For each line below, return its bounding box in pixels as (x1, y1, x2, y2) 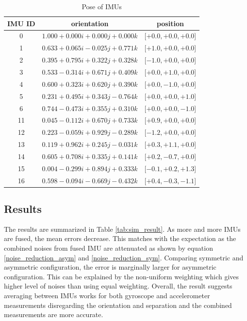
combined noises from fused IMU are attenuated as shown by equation (4, 243, 213, 253)
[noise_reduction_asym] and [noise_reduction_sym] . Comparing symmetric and (4, 252, 244, 262)
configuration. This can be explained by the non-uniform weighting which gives (4, 271, 239, 281)
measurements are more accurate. (4, 309, 103, 320)
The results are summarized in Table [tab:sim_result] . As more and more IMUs (4, 224, 241, 234)
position (156, 18, 184, 28)
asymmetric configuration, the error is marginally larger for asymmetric (4, 262, 216, 272)
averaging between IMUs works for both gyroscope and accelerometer (4, 290, 210, 301)
